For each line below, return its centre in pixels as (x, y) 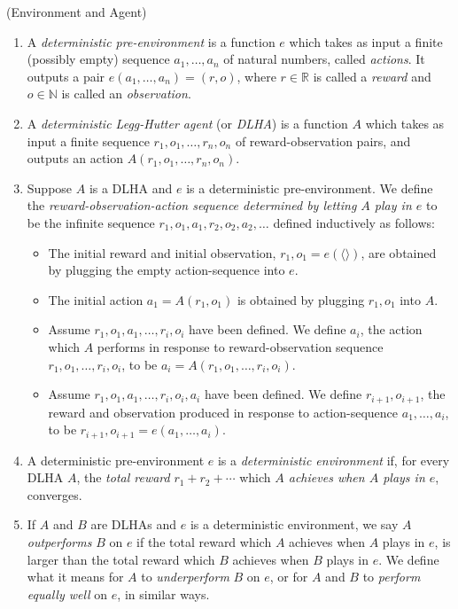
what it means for (75, 577)
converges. (54, 494)
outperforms (59, 541)
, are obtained (399, 252)
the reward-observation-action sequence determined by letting (192, 205)
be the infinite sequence (91, 222)
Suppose (50, 187)
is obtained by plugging (301, 299)
